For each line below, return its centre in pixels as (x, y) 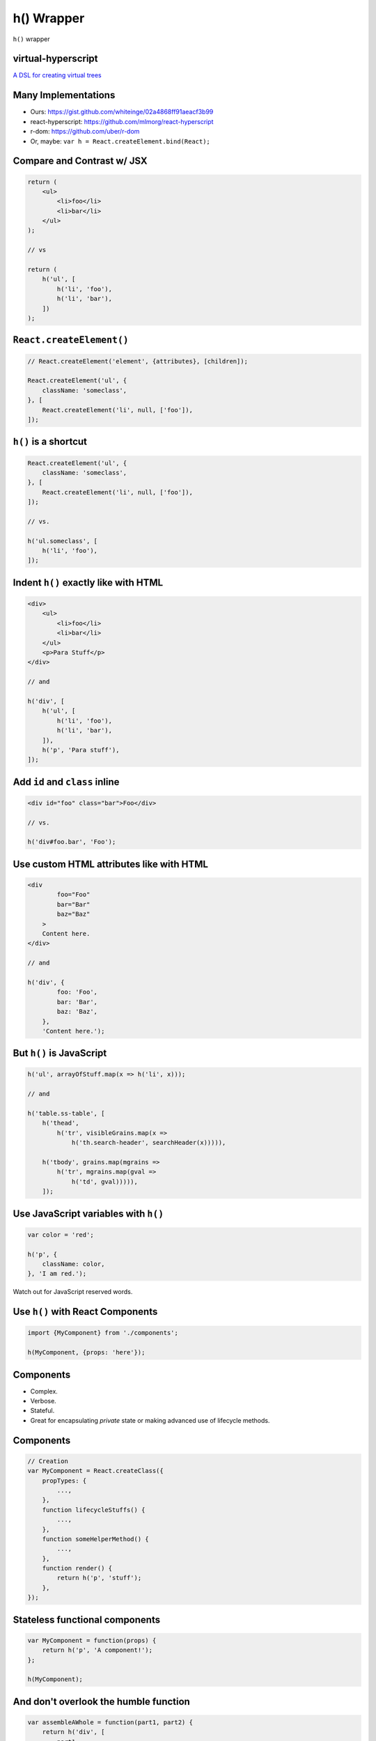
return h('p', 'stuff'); (99, 1578)
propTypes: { (64, 1481)
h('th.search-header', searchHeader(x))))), (149, 1143)
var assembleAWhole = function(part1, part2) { (110, 1722)
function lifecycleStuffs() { (94, 1510)
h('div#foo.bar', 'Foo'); (72, 842)
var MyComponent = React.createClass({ (95, 1471)
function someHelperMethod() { (95, 1539)
